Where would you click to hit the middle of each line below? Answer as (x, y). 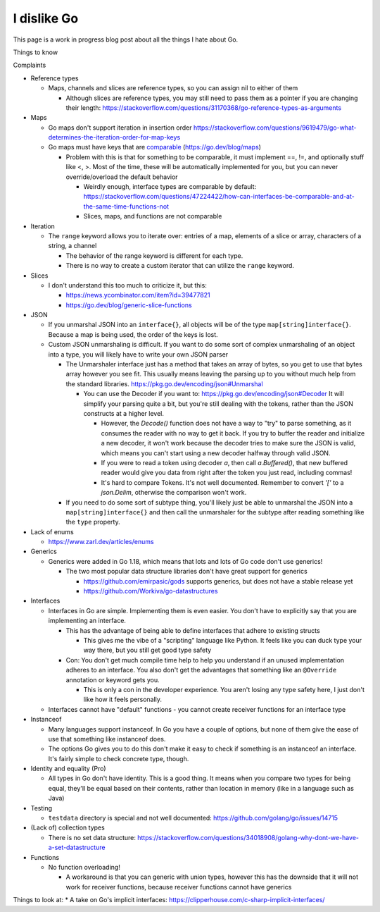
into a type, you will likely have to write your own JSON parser (138, 354)
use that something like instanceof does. (107, 739)
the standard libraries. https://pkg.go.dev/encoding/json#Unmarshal (164, 383)
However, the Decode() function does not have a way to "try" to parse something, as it (226, 424)
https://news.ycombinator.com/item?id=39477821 (138, 295)
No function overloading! (84, 867)
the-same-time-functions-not (126, 206)
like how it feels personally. (122, 700)
